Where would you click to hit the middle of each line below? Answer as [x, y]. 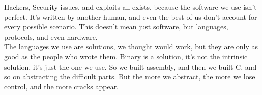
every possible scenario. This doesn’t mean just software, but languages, [116, 27]
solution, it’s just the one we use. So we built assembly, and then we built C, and [130, 66]
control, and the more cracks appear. [62, 86]
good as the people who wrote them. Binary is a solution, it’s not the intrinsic [126, 56]
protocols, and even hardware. [51, 36]
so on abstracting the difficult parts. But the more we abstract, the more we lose [130, 76]
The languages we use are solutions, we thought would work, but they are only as [131, 46]
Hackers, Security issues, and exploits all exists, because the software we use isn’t [130, 7]
